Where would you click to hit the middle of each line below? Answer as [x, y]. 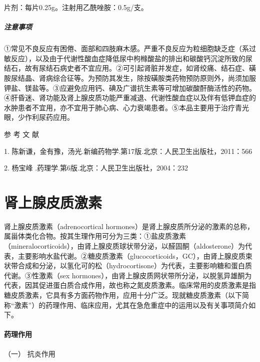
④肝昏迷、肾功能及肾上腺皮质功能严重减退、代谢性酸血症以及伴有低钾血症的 [130, 98]
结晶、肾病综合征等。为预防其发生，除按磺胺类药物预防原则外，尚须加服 [137, 77]
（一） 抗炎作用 [30, 353]
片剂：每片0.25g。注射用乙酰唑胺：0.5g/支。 [76, 7]
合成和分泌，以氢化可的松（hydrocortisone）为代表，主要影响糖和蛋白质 [135, 265]
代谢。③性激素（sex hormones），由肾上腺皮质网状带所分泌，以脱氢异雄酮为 [128, 275]
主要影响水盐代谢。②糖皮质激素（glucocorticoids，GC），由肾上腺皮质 [131, 255]
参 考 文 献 [21, 134]
